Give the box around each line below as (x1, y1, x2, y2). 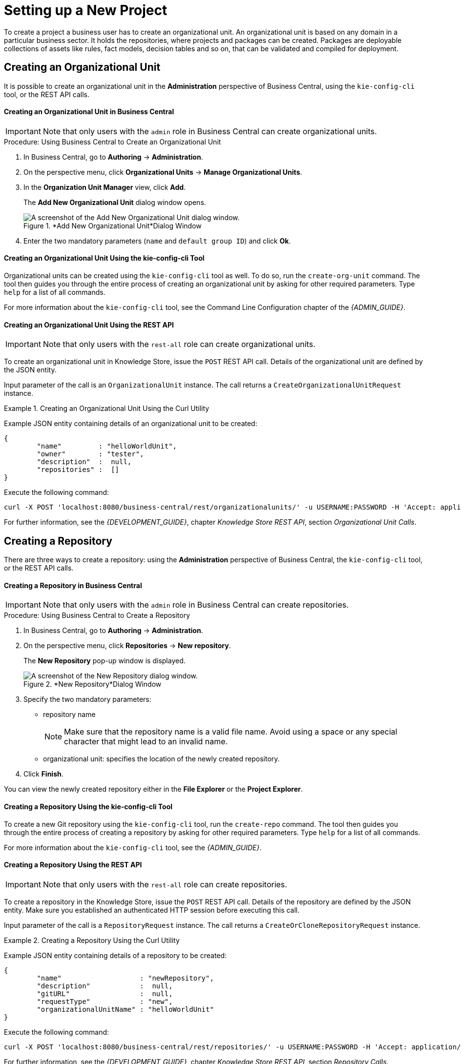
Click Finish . (23, 770, 63, 778)
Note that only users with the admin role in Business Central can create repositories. (42, 600, 349, 610)
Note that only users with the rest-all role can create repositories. (42, 879, 287, 889)
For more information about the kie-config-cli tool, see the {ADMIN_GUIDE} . (4, 843, 262, 852)
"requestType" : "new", (37, 997, 173, 1005)
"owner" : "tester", (37, 450, 144, 458)
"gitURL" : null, (37, 989, 173, 998)
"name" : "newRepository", (37, 974, 214, 982)
